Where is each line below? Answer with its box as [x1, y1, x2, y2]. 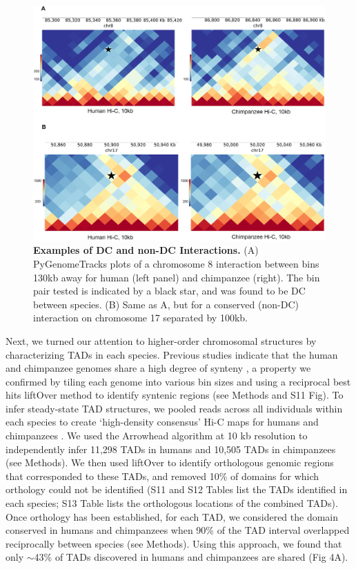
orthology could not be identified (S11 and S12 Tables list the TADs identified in [6, 482, 348, 497]
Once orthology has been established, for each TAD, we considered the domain [6, 509, 339, 523]
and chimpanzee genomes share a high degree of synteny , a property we [6, 361, 311, 375]
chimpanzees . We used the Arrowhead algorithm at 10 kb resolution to [6, 428, 308, 443]
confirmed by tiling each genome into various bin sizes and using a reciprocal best [6, 374, 351, 388]
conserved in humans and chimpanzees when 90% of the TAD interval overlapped [6, 523, 350, 537]
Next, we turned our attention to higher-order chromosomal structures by [6, 333, 317, 348]
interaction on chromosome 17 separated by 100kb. [33, 310, 248, 325]
